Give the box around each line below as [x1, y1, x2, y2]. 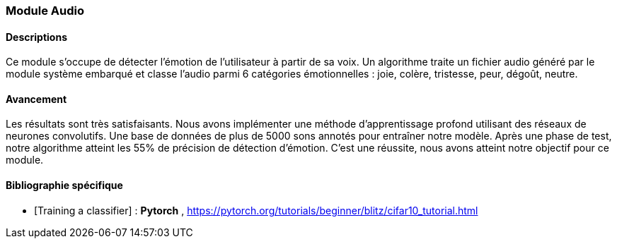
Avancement [6, 92, 67, 105]
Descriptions [6, 30, 67, 43]
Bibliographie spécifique [6, 179, 123, 192]
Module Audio [6, 4, 85, 18]
